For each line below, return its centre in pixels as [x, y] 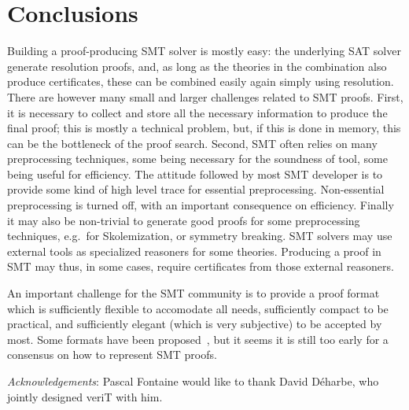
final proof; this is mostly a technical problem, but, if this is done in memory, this [204, 128]
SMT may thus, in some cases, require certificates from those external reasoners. [201, 266]
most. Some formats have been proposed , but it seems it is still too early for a [198, 339]
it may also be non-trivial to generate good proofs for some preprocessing [184, 220]
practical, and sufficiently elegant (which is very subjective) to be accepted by [195, 324]
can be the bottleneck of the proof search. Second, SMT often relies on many [192, 143]
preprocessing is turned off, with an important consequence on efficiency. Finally [201, 205]
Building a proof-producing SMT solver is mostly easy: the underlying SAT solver [204, 51]
